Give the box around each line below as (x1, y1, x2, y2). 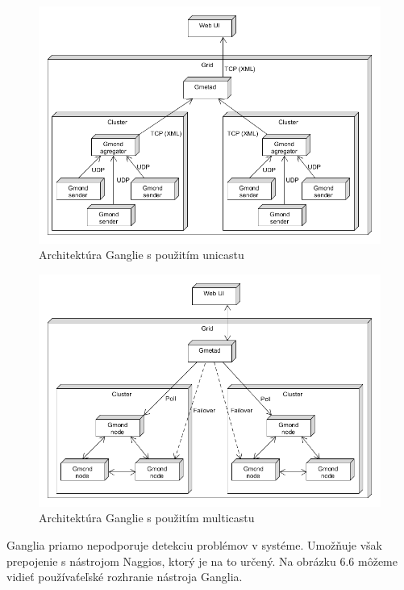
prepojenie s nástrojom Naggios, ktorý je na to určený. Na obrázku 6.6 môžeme (6, 552, 398, 569)
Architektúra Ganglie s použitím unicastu (39, 246, 244, 263)
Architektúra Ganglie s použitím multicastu (39, 509, 255, 526)
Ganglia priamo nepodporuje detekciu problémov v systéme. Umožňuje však (6, 537, 382, 553)
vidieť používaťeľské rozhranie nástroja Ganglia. (6, 568, 243, 585)
